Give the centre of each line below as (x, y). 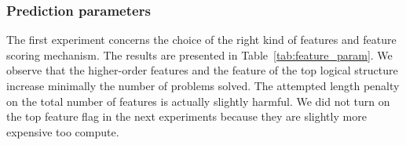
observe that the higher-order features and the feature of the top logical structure (202, 70)
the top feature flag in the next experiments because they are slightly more (187, 116)
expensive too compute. (63, 131)
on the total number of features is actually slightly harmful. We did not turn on (198, 101)
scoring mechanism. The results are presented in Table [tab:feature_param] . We (199, 54)
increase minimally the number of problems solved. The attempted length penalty (203, 85)
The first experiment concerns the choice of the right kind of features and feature (201, 40)
